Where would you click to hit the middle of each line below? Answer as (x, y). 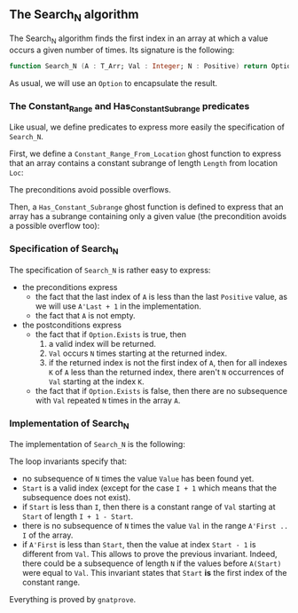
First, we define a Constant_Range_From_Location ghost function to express (145, 153)
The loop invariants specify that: (68, 461)
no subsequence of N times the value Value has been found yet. (138, 479)
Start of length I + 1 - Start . (78, 516)
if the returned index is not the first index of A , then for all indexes (168, 362)
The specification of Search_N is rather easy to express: (110, 270)
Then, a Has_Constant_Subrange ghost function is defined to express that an (146, 207)
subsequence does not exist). (76, 498)
